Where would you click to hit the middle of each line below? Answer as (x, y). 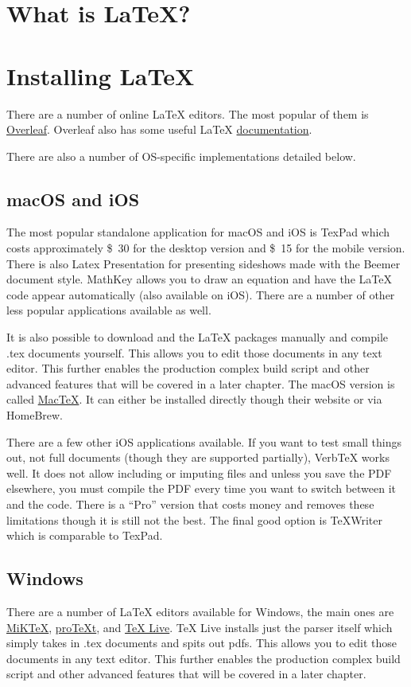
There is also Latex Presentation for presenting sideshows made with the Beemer (204, 263)
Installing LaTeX (101, 75)
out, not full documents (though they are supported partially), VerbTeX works (198, 457)
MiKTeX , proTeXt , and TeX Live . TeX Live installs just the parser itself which (200, 627)
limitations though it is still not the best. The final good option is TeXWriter (195, 519)
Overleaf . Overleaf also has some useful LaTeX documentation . (159, 129)
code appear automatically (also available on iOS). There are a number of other (201, 294)
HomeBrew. (35, 415)
